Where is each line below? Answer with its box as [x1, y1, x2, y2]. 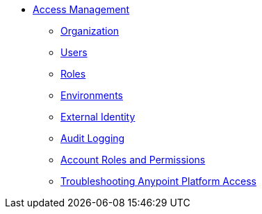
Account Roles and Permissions [60, 154, 206, 166]
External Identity [60, 111, 136, 123]
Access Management [33, 3, 130, 15]
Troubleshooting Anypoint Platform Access [60, 175, 256, 187]
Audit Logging [60, 132, 125, 144]
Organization [60, 25, 120, 37]
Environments [60, 89, 123, 101]
